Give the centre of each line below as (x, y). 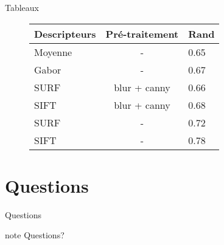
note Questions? (35, 235)
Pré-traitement (142, 33)
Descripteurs (65, 33)
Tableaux (22, 7)
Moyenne (53, 52)
